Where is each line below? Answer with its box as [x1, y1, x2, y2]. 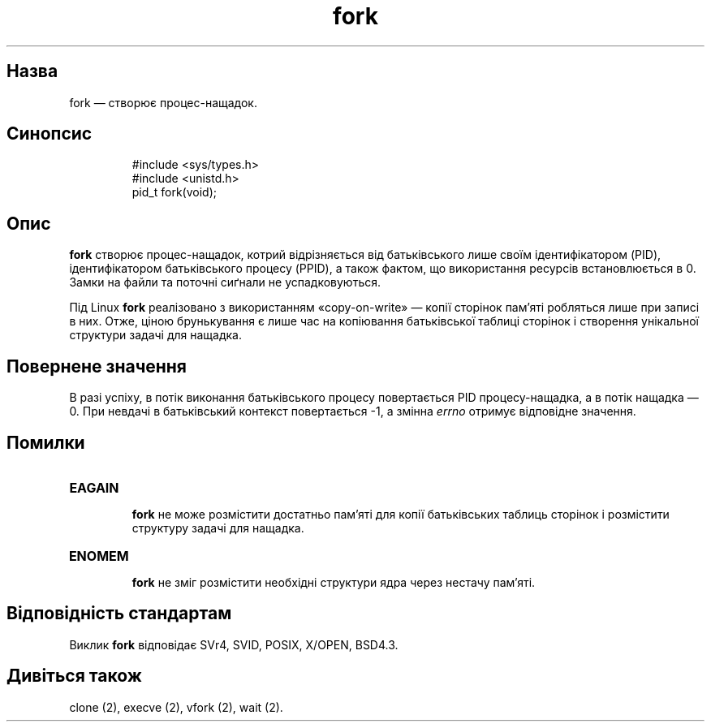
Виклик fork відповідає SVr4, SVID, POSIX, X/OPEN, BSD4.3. [69, 637, 399, 652]
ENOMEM [68, 547, 129, 564]
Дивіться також [6, 666, 142, 687]
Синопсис [6, 123, 93, 144]
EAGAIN [69, 479, 119, 496]
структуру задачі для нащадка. [131, 520, 304, 535]
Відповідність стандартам [6, 603, 232, 624]
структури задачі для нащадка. [69, 328, 243, 342]
